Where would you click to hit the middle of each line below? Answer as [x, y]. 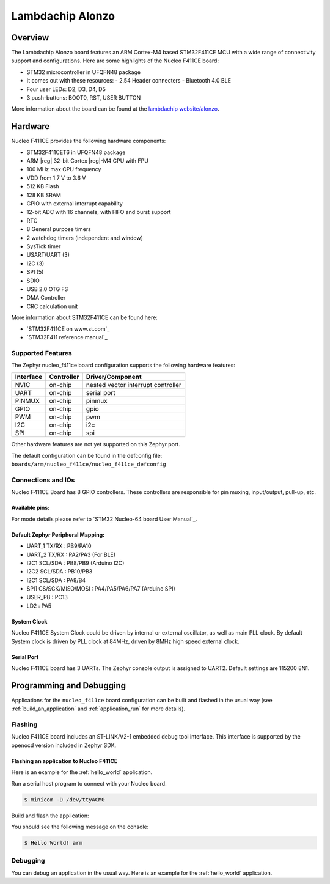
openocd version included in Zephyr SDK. [64, 745]
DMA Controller [46, 298]
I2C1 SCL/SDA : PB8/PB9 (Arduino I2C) [75, 563]
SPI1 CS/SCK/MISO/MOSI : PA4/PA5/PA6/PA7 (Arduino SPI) [101, 589]
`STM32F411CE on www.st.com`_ [68, 329]
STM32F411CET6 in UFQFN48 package [76, 152]
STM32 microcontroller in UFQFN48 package [83, 72]
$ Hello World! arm [53, 843]
